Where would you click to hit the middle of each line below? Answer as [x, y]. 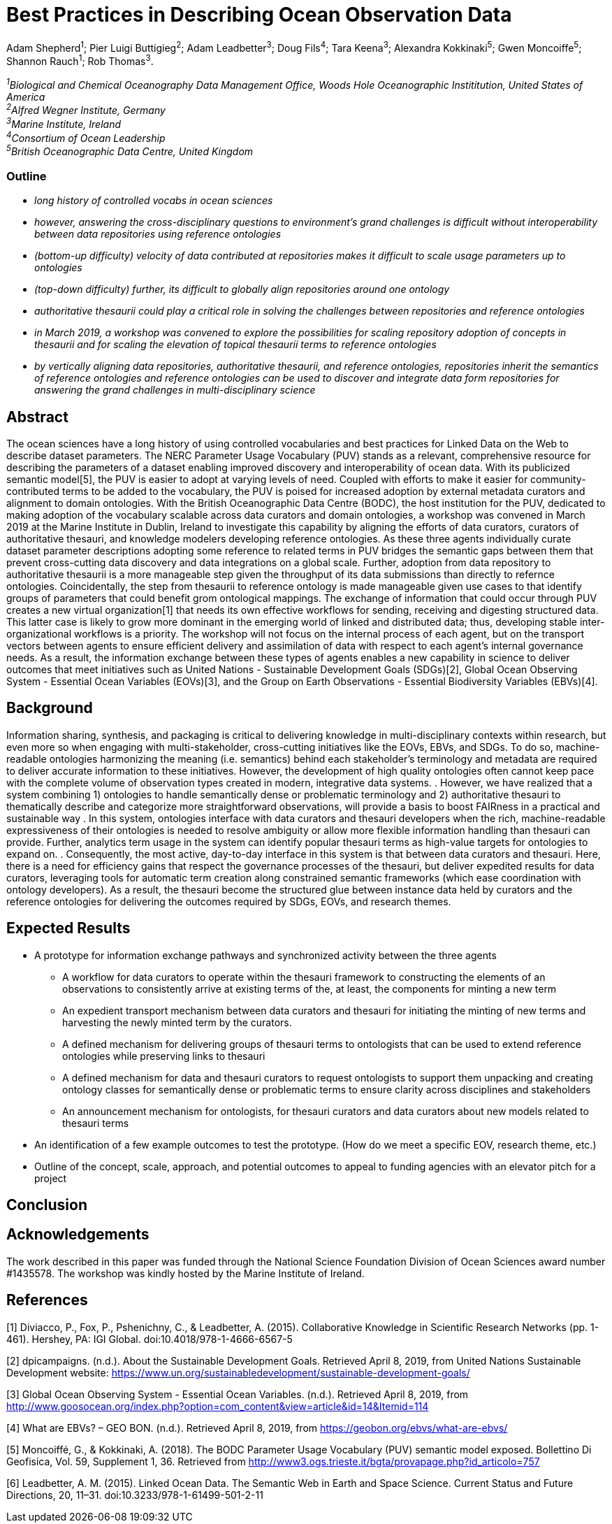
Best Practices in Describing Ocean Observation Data [259, 15]
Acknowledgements [78, 1235]
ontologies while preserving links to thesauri [164, 1056]
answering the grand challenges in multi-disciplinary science [175, 390]
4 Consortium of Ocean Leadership [86, 137]
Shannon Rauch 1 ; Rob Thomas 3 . [80, 60]
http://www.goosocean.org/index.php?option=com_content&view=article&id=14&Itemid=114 [218, 1406]
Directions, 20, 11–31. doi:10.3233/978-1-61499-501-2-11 [135, 1495]
